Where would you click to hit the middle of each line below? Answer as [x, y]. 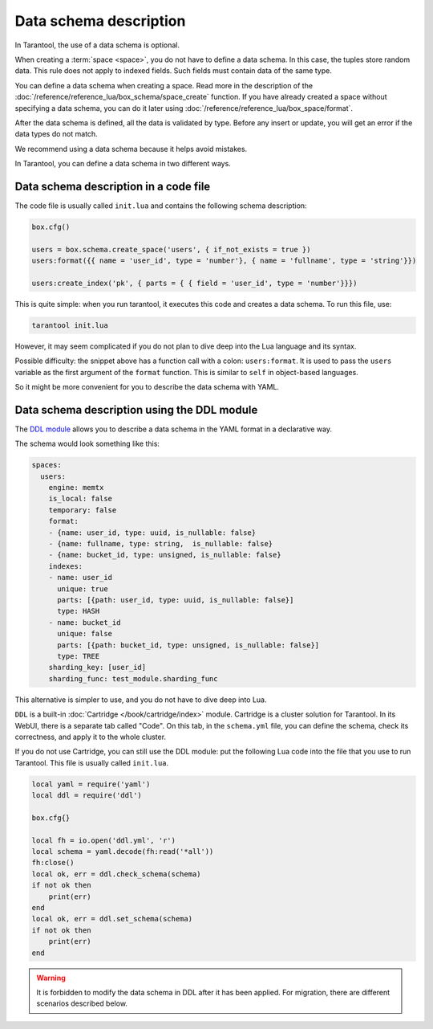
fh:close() [53, 863]
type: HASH [79, 611]
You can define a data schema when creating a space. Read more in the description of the [164, 85]
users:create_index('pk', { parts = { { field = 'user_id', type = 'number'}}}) [194, 283]
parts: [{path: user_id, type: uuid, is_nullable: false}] [176, 600]
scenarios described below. [82, 1003]
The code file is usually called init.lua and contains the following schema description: [161, 206]
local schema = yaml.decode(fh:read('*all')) [123, 851]
